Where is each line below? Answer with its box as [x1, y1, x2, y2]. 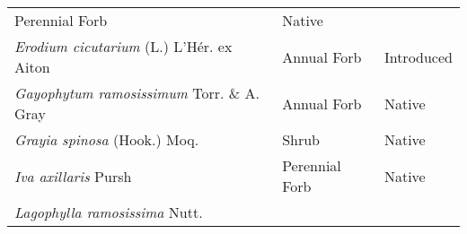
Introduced [383, 46, 453, 67]
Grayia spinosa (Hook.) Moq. [14, 129, 199, 150]
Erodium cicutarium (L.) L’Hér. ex [14, 36, 233, 56]
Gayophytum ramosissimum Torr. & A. [14, 82, 260, 103]
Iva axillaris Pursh [14, 165, 132, 186]
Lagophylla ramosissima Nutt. [14, 202, 203, 222]
